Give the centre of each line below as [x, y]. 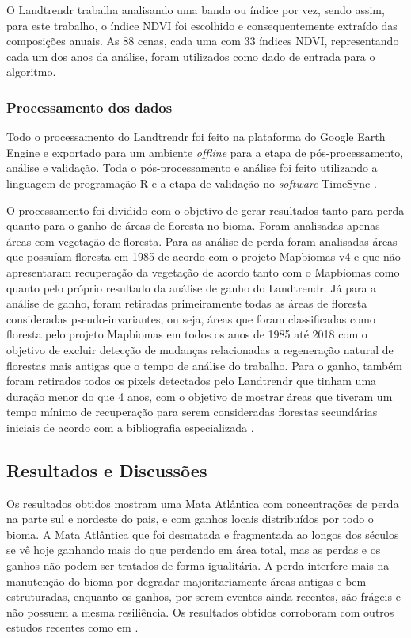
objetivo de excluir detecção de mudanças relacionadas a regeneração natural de [200, 349]
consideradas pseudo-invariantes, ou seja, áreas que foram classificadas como [191, 318]
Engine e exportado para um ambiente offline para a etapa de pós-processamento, [205, 152]
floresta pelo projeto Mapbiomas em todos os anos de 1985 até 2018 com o [187, 334]
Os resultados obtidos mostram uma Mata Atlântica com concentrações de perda [203, 503]
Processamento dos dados [89, 107]
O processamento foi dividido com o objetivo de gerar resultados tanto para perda [205, 210]
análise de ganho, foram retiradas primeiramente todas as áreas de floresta [187, 303]
